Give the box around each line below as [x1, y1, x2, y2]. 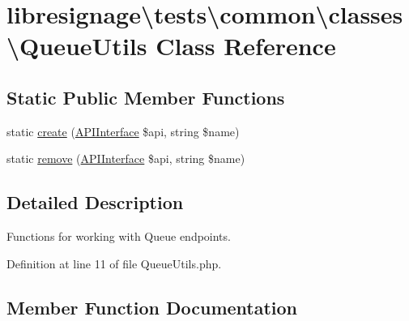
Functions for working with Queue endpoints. [6, 228, 231, 245]
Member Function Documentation [6, 294, 298, 319]
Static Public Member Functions [6, 84, 285, 109]
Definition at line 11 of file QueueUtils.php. [6, 255, 222, 272]
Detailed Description [6, 190, 184, 215]
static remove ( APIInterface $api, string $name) [6, 150, 245, 167]
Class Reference [156, 29, 336, 62]
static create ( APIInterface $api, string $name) [6, 122, 240, 139]
